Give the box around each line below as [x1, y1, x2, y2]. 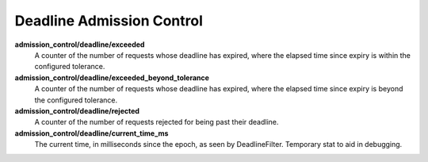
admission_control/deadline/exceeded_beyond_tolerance [14, 72, 210, 83]
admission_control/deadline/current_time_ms [14, 128, 169, 138]
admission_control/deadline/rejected [14, 106, 140, 115]
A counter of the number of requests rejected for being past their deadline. [34, 118, 279, 127]
